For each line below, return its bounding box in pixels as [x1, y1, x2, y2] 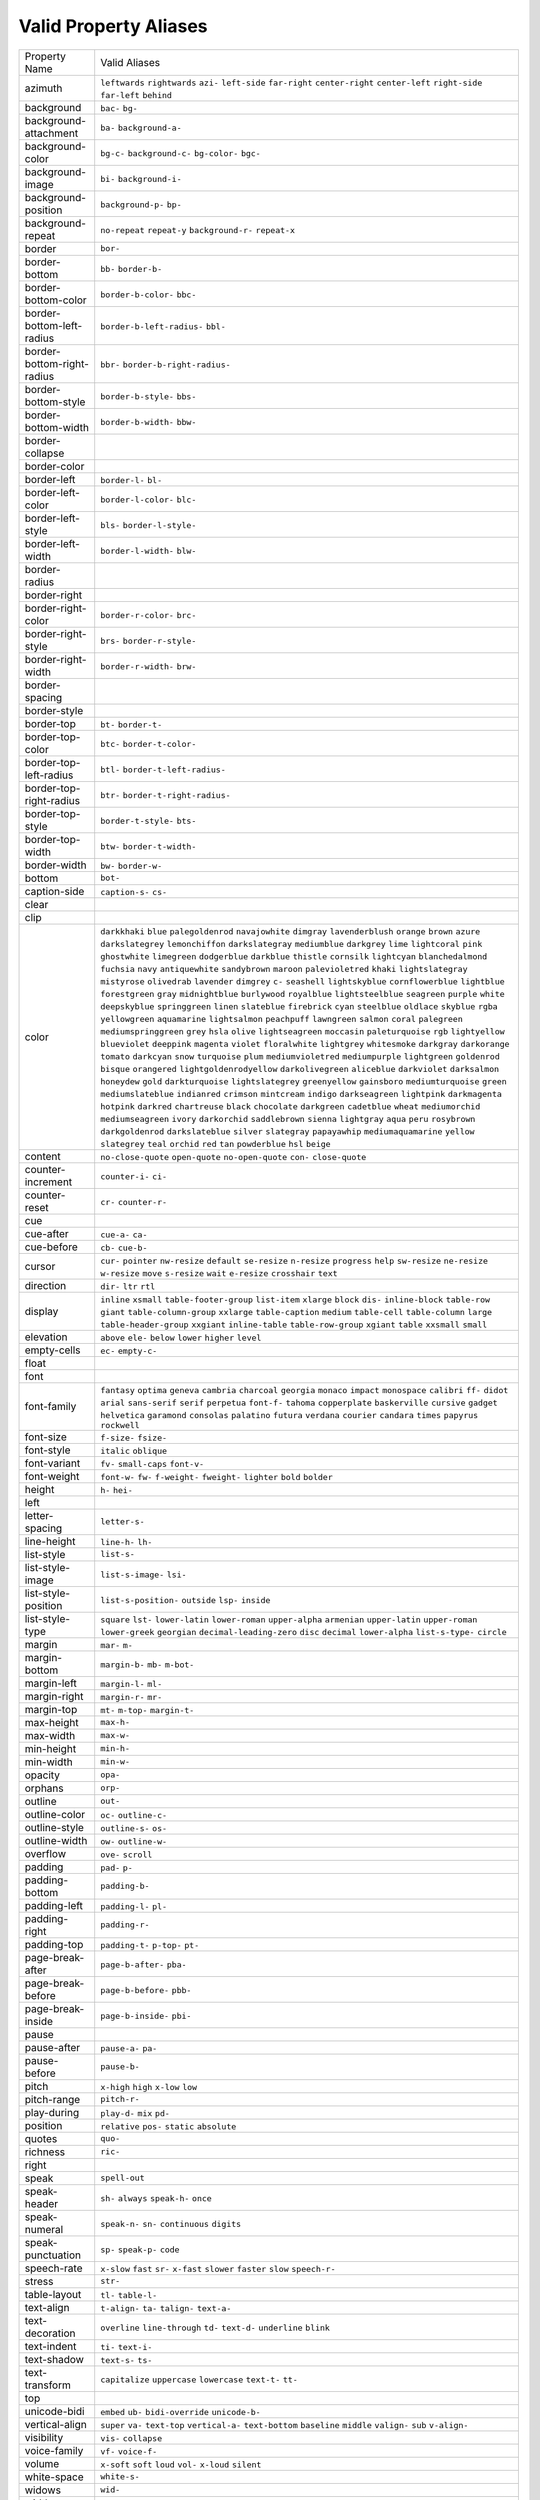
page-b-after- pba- [100, 1959, 187, 1970]
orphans [24, 1781, 64, 1795]
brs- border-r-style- [100, 635, 197, 646]
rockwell [100, 1420, 140, 1430]
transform [24, 2378, 72, 2392]
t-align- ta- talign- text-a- [100, 2303, 232, 2314]
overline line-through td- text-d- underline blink [100, 2322, 330, 2333]
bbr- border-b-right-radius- [100, 359, 231, 370]
